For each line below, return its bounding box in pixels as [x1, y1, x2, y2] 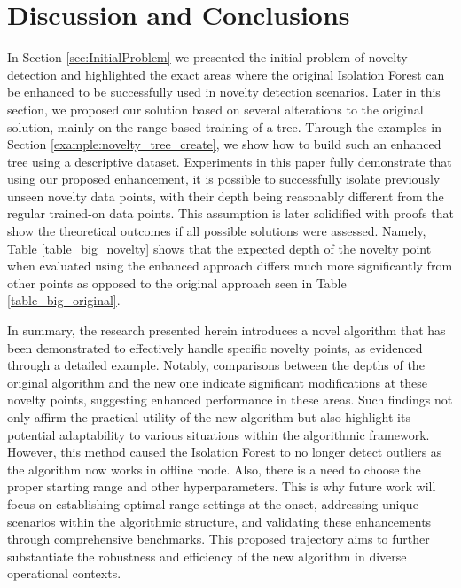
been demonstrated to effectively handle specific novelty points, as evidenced [7, 338, 423, 357]
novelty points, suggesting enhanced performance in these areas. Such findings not [7, 390, 453, 409]
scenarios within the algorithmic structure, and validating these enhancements [7, 512, 432, 530]
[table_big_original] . [7, 291, 121, 310]
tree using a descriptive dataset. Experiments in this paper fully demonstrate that [7, 152, 452, 170]
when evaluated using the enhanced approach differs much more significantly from [7, 256, 453, 275]
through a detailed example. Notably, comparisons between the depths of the [7, 356, 425, 374]
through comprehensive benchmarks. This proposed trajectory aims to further [7, 529, 430, 548]
